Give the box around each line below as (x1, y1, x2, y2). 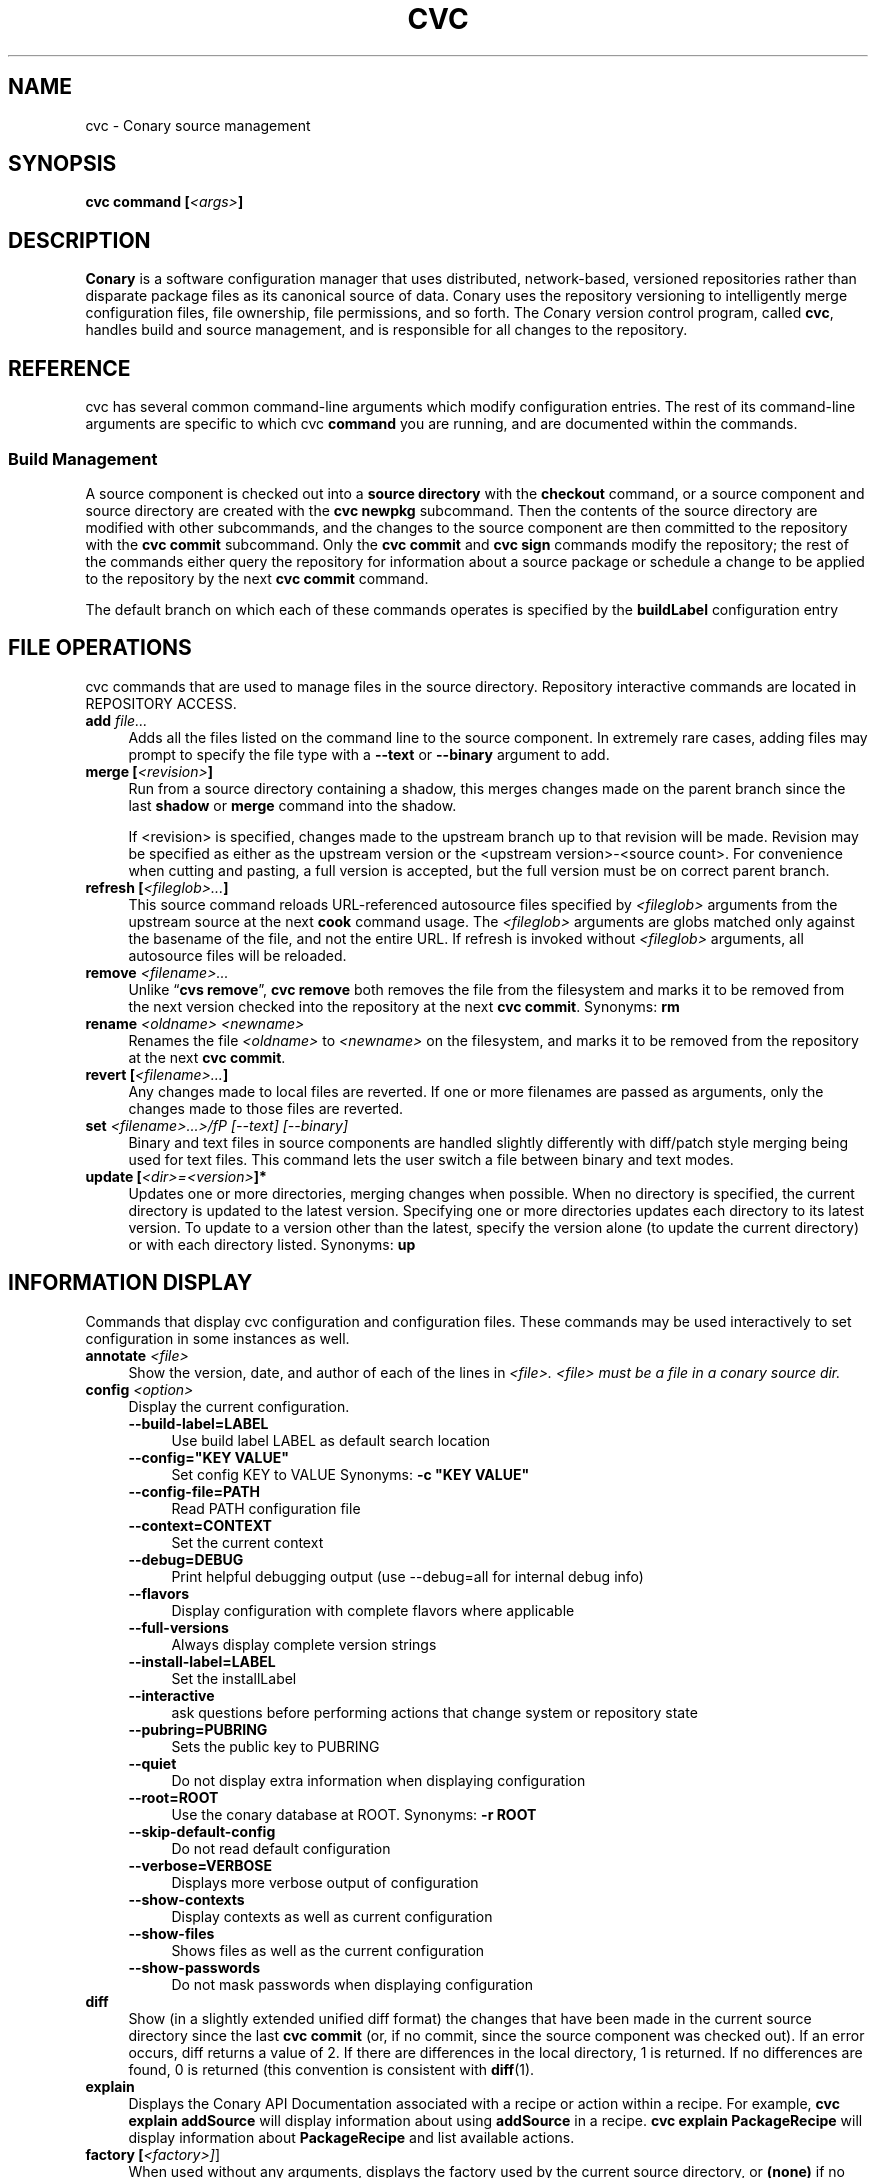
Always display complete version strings (171, 1635, 437, 1653)
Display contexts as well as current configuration (171, 1907, 493, 1925)
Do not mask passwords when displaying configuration (171, 1975, 534, 1993)
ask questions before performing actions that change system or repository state (171, 1703, 698, 1721)
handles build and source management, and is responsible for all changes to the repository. (85, 321, 688, 339)
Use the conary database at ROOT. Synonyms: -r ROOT (171, 1805, 537, 1823)
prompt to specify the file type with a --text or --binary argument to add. (128, 745, 610, 763)
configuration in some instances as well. (85, 1329, 350, 1347)
